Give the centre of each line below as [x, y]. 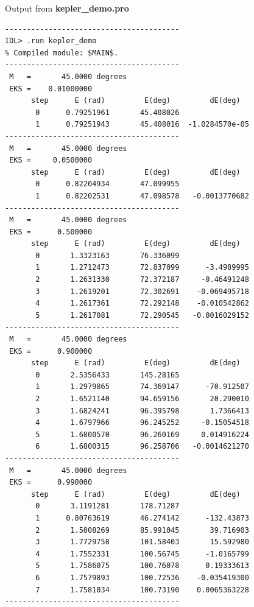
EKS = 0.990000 [51, 482]
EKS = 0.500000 [51, 232]
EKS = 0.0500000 [51, 160]
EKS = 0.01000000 [51, 89]
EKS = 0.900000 [51, 351]
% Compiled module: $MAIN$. [62, 53]
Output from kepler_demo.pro [67, 8]
